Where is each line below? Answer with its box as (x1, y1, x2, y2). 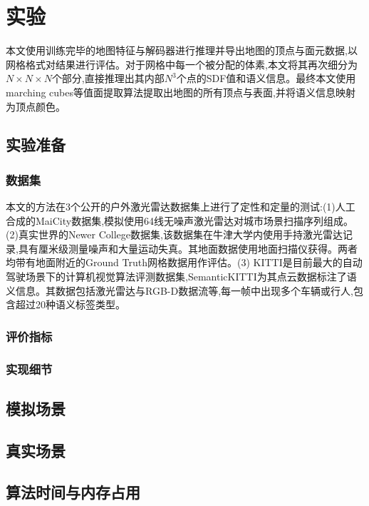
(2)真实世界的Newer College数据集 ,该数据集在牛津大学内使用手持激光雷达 (6, 227, 343, 242)
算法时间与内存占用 (6, 481, 140, 503)
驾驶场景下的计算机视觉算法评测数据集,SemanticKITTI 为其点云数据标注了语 (6, 269, 357, 284)
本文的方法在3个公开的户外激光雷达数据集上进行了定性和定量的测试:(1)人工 (6, 199, 355, 214)
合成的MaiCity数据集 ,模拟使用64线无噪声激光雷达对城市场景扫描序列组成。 (6, 213, 354, 228)
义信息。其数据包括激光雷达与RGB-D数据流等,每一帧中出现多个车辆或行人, (6, 283, 353, 298)
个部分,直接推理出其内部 (51, 71, 165, 86)
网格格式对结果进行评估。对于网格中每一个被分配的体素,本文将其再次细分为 (6, 56, 358, 71)
